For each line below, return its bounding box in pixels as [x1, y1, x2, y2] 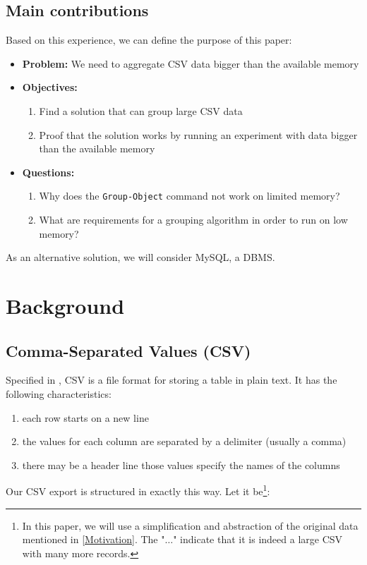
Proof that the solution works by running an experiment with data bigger [39, 127, 358, 142]
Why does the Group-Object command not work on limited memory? [39, 188, 340, 203]
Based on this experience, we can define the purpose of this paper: [6, 32, 292, 47]
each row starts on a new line [22, 410, 149, 425]
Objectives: [22, 80, 78, 95]
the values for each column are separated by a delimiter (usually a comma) [22, 434, 347, 449]
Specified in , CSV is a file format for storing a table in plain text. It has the [6, 372, 337, 387]
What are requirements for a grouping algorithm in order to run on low [39, 212, 348, 227]
